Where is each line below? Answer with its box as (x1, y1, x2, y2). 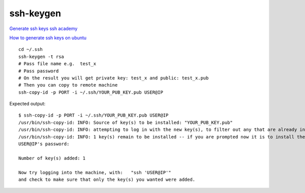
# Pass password (18, 68, 59, 74)
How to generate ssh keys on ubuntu (9, 35, 86, 41)
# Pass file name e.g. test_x (18, 61, 97, 67)
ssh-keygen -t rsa (18, 53, 65, 60)
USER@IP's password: (18, 141, 70, 147)
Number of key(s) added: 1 (18, 155, 86, 161)
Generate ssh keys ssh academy (9, 25, 78, 32)
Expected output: (9, 101, 46, 107)
